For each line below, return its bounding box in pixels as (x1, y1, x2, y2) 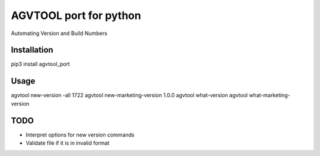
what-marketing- (249, 92, 290, 99)
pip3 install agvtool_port (11, 61, 71, 68)
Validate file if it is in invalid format (25, 139, 110, 147)
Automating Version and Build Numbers (11, 30, 108, 37)
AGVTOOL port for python (11, 9, 142, 22)
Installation (11, 45, 53, 55)
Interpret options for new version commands (25, 131, 135, 138)
